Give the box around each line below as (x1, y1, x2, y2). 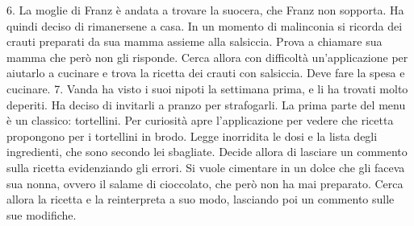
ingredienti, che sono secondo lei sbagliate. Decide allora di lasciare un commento (6, 143, 408, 160)
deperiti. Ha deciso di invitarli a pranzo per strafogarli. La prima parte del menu (6, 96, 406, 113)
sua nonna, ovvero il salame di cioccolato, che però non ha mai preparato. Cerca (6, 175, 404, 191)
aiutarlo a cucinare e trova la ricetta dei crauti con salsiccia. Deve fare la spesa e (6, 64, 405, 81)
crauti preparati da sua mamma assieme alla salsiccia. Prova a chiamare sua (6, 33, 383, 50)
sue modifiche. (6, 206, 77, 223)
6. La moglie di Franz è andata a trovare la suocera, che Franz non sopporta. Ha (6, 2, 404, 18)
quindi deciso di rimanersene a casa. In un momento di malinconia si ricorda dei (6, 17, 403, 34)
